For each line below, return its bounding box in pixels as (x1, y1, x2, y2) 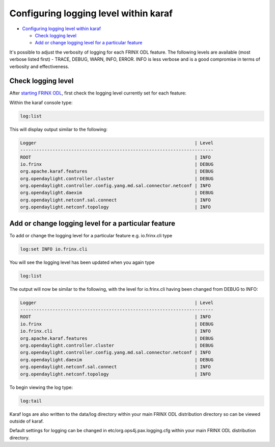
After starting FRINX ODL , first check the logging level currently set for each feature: (9, 90, 187, 96)
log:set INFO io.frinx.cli (20, 246, 88, 252)
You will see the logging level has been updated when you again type (9, 259, 155, 265)
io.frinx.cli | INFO (20, 328, 211, 334)
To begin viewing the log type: (9, 384, 73, 390)
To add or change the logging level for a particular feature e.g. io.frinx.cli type (9, 232, 173, 238)
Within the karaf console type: (9, 100, 73, 106)
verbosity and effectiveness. (9, 63, 69, 69)
